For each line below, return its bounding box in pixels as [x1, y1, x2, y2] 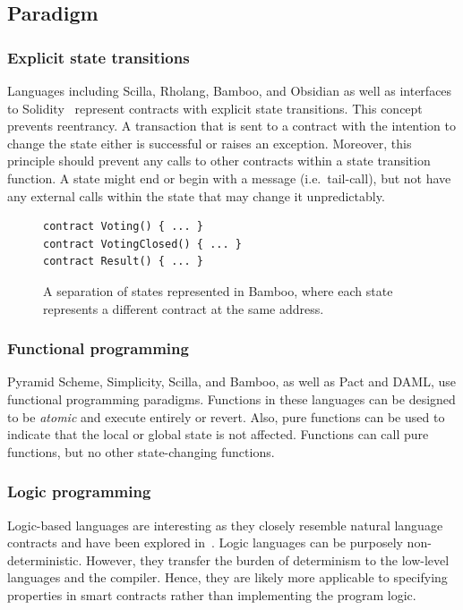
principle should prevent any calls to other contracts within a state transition [7, 151, 431, 170]
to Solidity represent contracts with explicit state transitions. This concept [7, 98, 423, 117]
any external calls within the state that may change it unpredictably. [7, 186, 385, 205]
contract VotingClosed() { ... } [43, 237, 242, 250]
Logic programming [7, 480, 151, 503]
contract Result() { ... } [43, 255, 203, 268]
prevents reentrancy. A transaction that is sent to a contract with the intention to [7, 116, 456, 135]
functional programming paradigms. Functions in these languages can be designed [7, 389, 456, 408]
